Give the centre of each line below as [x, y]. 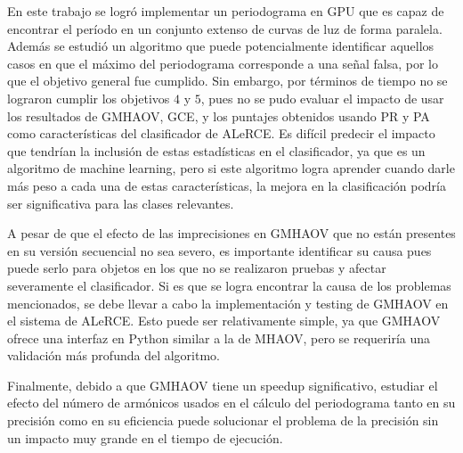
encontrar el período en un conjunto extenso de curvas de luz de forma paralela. [225, 28]
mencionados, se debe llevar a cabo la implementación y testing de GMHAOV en [228, 303]
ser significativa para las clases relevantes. [121, 203]
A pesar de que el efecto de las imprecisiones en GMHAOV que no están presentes [231, 233]
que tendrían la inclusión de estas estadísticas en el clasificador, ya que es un [216, 150]
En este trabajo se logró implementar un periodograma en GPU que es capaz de [226, 11]
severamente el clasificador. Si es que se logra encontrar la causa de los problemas [229, 285]
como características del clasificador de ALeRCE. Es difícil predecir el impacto [221, 133]
